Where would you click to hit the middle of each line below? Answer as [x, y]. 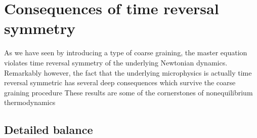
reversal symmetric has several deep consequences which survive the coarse [120, 82]
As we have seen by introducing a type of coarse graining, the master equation [126, 53]
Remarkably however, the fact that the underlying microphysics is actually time [128, 72]
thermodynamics [30, 102]
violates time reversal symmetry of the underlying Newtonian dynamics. [116, 62]
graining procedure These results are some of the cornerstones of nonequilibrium [128, 92]
